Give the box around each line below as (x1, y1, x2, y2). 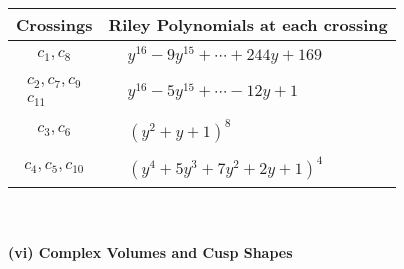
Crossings (16, 13, 93, 36)
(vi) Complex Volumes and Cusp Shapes (8, 242, 293, 263)
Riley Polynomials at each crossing (108, 13, 388, 36)
